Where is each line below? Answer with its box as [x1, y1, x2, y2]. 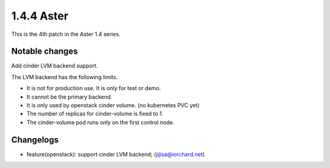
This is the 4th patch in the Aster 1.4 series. [11, 30, 120, 38]
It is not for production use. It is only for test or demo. [26, 85, 161, 92]
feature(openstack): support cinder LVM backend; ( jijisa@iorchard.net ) [26, 150, 205, 158]
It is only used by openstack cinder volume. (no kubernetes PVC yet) [26, 102, 200, 109]
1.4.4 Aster [11, 9, 68, 23]
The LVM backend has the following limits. [11, 73, 118, 80]
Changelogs [11, 135, 59, 145]
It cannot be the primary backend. [26, 93, 112, 100]
